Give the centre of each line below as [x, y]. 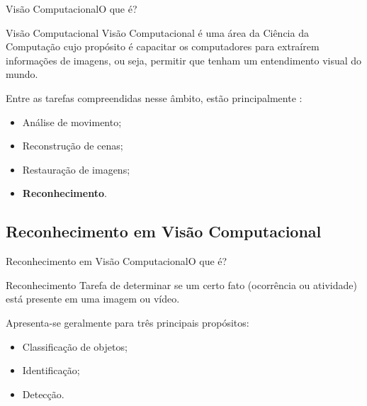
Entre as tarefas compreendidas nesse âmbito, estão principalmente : [154, 97]
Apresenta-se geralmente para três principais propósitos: [128, 322]
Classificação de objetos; [75, 346]
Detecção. [43, 394]
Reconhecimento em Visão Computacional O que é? [117, 261]
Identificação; [51, 370]
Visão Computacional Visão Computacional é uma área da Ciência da [157, 32]
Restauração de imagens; [76, 169]
